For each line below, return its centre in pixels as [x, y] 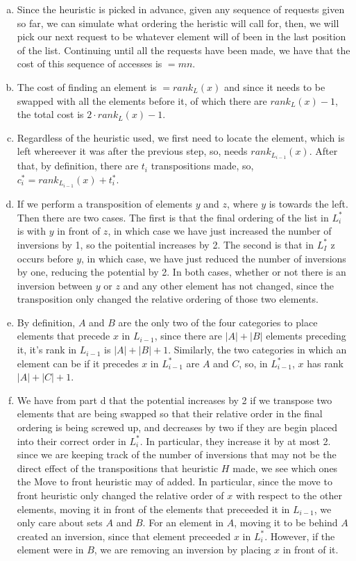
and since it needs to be [274, 86]
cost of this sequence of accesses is [90, 64]
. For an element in [183, 522]
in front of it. [311, 550]
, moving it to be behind [286, 522]
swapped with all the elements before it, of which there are [142, 100]
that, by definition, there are [78, 166]
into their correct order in [71, 441]
